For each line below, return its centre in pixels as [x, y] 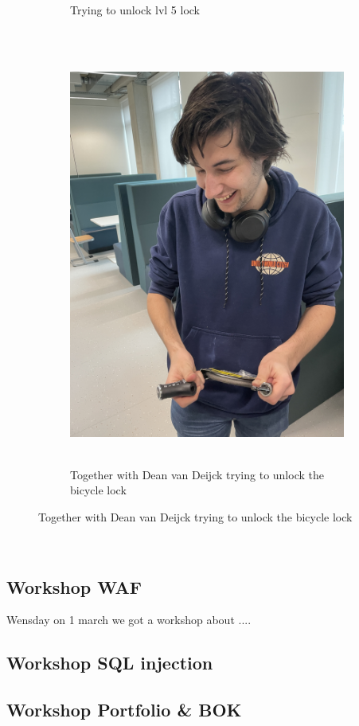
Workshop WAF [74, 586]
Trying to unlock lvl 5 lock [135, 10]
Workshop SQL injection [110, 663]
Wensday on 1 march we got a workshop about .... [129, 620]
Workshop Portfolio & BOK [124, 710]
